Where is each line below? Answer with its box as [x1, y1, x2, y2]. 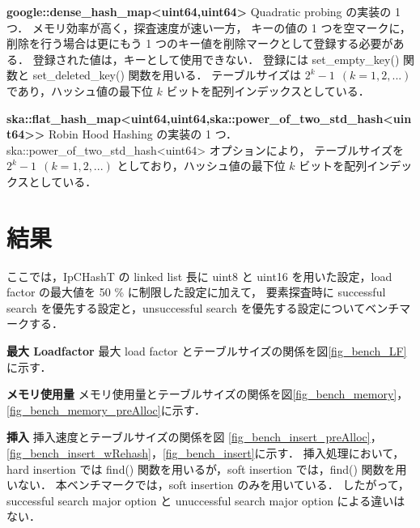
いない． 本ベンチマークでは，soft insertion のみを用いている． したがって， [6, 476, 409, 493]
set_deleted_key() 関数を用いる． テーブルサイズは [32, 66, 301, 83]
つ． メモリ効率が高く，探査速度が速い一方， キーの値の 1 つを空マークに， [6, 19, 411, 36]
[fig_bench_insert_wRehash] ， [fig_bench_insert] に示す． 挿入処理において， [6, 445, 405, 461]
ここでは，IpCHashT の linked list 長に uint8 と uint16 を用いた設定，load [6, 267, 392, 284]
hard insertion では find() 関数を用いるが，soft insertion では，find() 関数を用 [6, 460, 407, 477]
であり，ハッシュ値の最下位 [6, 82, 153, 99]
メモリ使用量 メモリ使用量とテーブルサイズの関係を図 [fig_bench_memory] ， [6, 385, 409, 402]
